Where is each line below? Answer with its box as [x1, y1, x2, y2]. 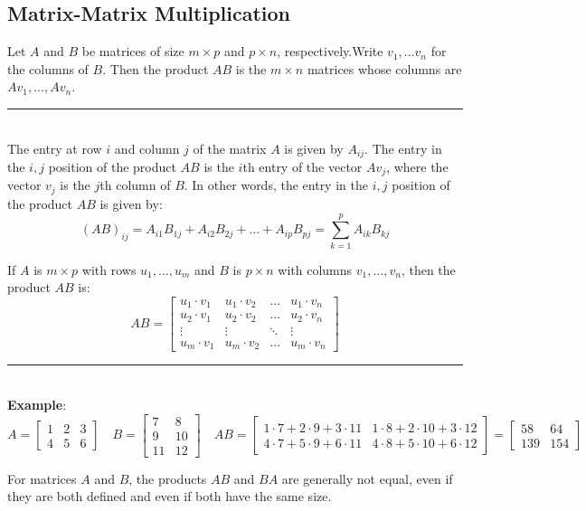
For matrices [7, 468, 77, 487]
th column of [99, 175, 171, 194]
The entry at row [7, 138, 102, 157]
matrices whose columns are [307, 59, 462, 78]
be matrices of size [81, 42, 184, 61]
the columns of [7, 59, 89, 78]
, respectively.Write [277, 42, 383, 61]
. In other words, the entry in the [184, 175, 368, 194]
